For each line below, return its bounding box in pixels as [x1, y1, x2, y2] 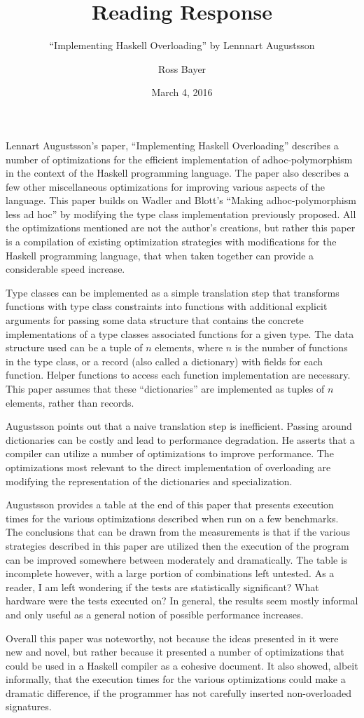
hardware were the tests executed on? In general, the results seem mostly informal [6, 593, 358, 608]
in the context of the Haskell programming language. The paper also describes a [6, 165, 349, 180]
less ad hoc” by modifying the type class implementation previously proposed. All [6, 206, 356, 221]
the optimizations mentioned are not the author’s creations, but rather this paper [6, 220, 356, 235]
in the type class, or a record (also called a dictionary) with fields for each [6, 353, 323, 368]
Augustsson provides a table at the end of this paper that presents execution [6, 497, 334, 512]
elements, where [155, 340, 223, 355]
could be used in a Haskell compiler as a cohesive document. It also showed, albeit [6, 658, 358, 672]
